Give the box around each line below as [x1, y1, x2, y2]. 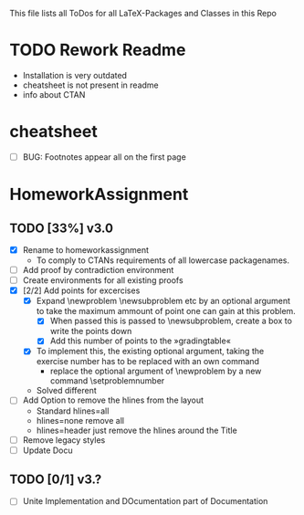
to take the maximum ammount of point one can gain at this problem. [36, 306, 297, 317]
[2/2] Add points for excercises [22, 285, 141, 296]
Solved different [36, 385, 98, 396]
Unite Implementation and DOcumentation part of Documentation [22, 496, 268, 507]
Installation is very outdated [22, 69, 128, 80]
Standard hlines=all [36, 405, 110, 416]
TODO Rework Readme [9, 40, 186, 60]
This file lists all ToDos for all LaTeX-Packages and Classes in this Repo [9, 8, 277, 18]
